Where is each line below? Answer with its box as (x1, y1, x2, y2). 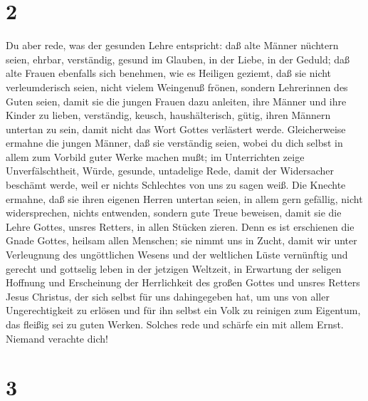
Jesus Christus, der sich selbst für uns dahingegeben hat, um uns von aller (6, 288, 330, 303)
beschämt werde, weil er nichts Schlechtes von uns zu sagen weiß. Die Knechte (6, 177, 346, 192)
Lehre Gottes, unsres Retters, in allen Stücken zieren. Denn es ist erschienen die (6, 219, 354, 234)
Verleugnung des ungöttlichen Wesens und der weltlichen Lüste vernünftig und (6, 247, 348, 262)
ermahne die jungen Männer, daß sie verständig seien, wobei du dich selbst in (6, 135, 343, 150)
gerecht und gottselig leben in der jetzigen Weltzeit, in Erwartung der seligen (6, 261, 342, 276)
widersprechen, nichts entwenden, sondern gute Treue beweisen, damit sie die (6, 205, 342, 220)
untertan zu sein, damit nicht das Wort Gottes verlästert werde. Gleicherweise (6, 121, 346, 136)
